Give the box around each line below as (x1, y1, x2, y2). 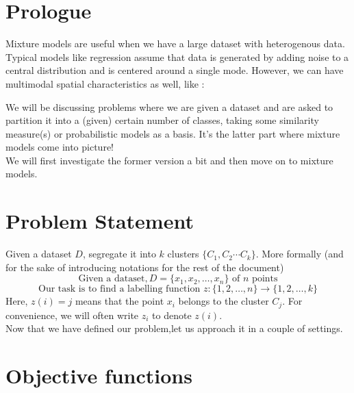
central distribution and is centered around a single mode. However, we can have (5, 63, 344, 77)
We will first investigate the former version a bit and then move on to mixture (5, 153, 333, 167)
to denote (152, 307, 192, 322)
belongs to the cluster (178, 294, 269, 308)
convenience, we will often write (5, 307, 139, 322)
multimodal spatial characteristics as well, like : (5, 76, 205, 90)
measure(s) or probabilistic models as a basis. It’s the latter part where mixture (5, 126, 340, 140)
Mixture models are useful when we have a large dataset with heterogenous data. (5, 36, 345, 51)
